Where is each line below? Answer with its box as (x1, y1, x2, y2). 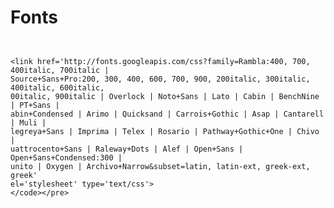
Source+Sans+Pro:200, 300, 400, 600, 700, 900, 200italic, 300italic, (10, 74, 311, 84)
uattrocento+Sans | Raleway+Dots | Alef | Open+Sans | (10, 144, 244, 154)
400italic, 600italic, (10, 82, 105, 93)
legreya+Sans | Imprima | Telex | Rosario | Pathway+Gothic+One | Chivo (10, 126, 320, 136)
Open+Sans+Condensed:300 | (10, 152, 123, 163)
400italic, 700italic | (10, 65, 110, 75)
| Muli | (10, 117, 47, 128)
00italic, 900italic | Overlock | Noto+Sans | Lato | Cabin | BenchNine (10, 91, 320, 101)
